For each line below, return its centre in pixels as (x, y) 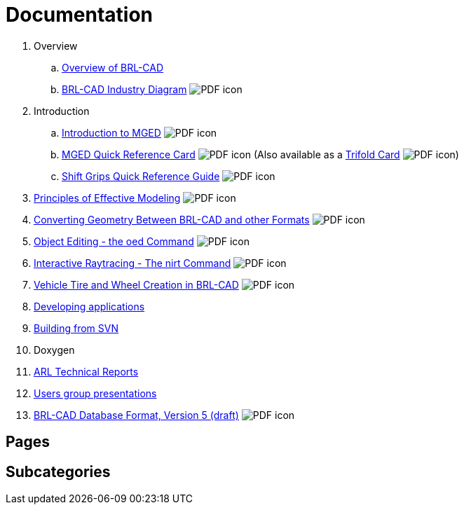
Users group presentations (95, 393)
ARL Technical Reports (86, 371)
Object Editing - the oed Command (114, 241)
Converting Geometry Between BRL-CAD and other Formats (172, 219)
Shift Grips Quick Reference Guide (141, 176)
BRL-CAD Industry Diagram (124, 89)
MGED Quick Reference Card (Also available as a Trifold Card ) (260, 154)
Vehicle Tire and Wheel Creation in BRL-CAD (136, 284)
